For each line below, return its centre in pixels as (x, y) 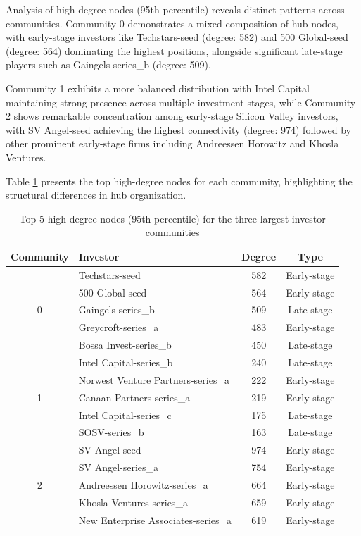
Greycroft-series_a (119, 327)
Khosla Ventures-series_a (133, 502)
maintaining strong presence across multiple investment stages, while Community (181, 102)
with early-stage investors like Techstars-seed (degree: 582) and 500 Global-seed (177, 37)
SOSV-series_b (111, 432)
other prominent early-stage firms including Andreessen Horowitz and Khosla (172, 143)
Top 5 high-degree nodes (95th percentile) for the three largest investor (172, 218)
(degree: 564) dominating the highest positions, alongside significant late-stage (174, 50)
